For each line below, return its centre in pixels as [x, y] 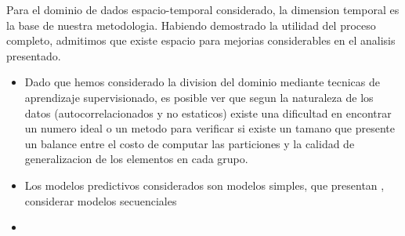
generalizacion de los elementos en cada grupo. [136, 159]
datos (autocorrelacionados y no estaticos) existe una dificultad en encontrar [208, 113]
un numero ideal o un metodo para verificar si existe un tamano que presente [210, 128]
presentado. [34, 55]
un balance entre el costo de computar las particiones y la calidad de [190, 143]
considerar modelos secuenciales [101, 200]
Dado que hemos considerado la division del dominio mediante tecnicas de [202, 82]
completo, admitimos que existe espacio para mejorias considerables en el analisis [201, 40]
